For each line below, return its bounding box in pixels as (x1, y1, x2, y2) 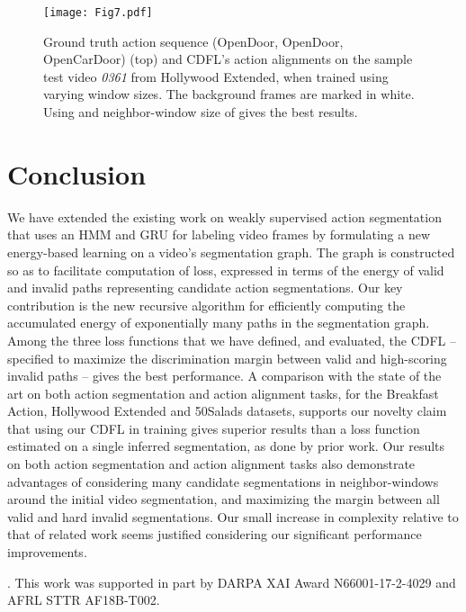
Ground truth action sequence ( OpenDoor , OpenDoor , (43, 31, 344, 50)
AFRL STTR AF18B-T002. (7, 590, 160, 609)
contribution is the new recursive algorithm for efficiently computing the (7, 295, 406, 314)
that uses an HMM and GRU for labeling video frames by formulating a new (7, 225, 431, 244)
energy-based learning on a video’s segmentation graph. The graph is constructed (7, 242, 455, 261)
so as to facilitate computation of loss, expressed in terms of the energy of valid (7, 260, 444, 279)
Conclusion (7, 155, 147, 192)
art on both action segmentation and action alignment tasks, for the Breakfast (7, 383, 439, 402)
